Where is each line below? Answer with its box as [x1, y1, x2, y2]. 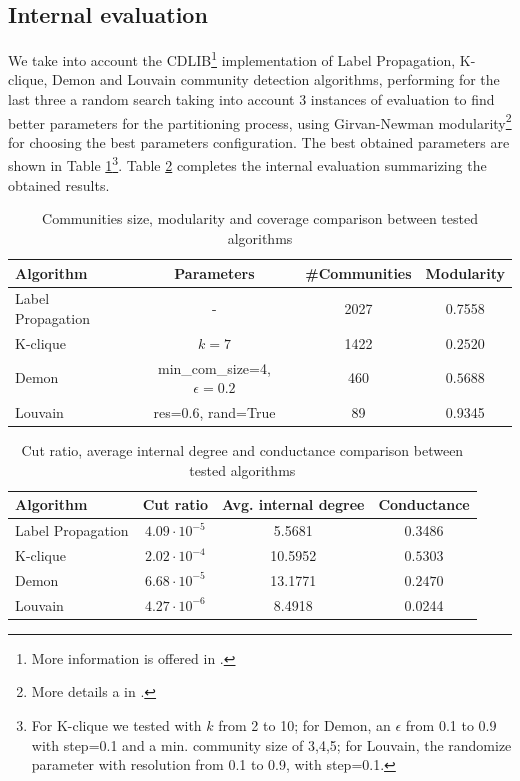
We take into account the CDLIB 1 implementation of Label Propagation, [8, 47, 456, 70]
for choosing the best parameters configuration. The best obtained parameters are [8, 131, 510, 152]
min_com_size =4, [158, 357, 271, 378]
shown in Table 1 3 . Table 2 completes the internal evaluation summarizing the [8, 152, 487, 176]
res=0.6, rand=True [153, 402, 276, 423]
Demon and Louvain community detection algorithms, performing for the [51, 69, 500, 90]
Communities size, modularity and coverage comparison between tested [42, 208, 478, 229]
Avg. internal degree [222, 494, 365, 515]
